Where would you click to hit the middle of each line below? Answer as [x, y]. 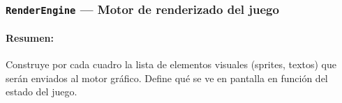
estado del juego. [42, 92]
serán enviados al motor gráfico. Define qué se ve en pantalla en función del [167, 78]
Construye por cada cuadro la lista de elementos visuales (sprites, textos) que [171, 64]
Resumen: [30, 38]
